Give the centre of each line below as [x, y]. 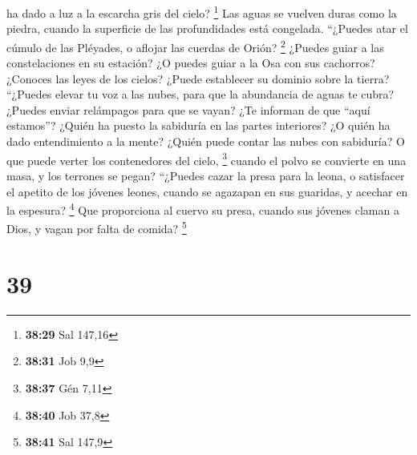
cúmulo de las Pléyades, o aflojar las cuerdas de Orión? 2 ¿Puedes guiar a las [195, 46]
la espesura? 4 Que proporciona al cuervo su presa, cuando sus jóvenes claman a [203, 209]
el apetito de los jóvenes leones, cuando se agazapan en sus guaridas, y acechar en [207, 191]
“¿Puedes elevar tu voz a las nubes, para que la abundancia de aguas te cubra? [200, 94]
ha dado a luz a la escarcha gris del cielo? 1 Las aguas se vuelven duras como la [202, 12]
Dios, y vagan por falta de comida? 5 [97, 227]
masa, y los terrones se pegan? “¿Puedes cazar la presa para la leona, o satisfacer [206, 175]
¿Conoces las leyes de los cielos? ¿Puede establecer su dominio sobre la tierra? [198, 78]
